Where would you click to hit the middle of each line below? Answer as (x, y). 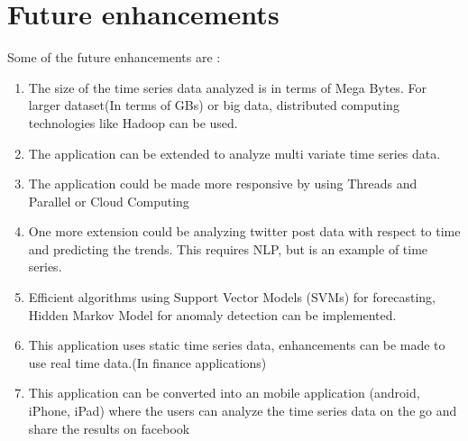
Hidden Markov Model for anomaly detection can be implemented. (212, 314)
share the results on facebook (109, 428)
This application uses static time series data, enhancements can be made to (237, 345)
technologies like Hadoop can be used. (133, 122)
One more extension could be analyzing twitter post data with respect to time (244, 231)
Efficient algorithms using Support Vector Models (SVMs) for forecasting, (232, 297)
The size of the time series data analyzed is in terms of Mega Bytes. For (227, 87)
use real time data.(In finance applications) (147, 362)
